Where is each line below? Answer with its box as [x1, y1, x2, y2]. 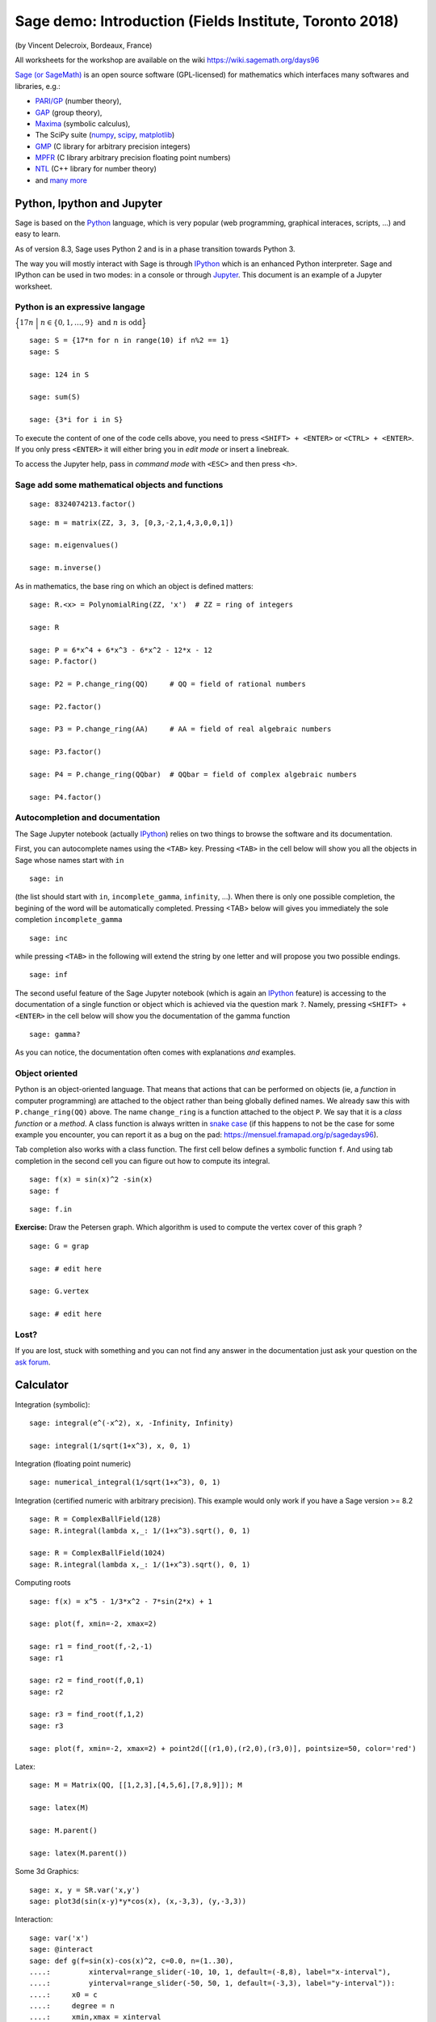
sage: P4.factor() [29, 793, 103, 802]
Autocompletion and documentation [15, 812, 161, 823]
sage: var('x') [29, 1933, 90, 1943]
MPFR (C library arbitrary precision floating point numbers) [35, 153, 231, 163]
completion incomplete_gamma [15, 915, 123, 924]
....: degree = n [29, 2002, 115, 2011]
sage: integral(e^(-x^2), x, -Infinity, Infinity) [29, 1418, 234, 1428]
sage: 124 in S [29, 370, 90, 379]
